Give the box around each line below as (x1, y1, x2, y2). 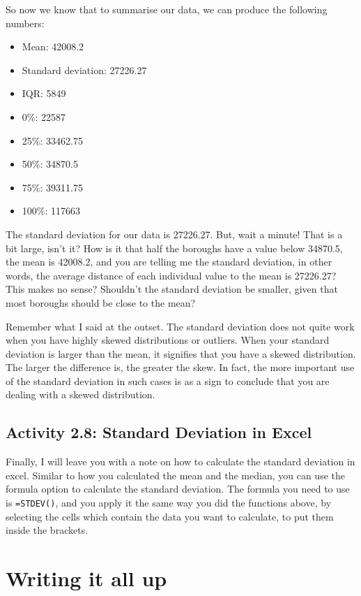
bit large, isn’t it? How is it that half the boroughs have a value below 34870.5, (6, 240, 343, 255)
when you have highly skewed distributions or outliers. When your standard (6, 333, 330, 347)
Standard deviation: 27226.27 (22, 62, 147, 77)
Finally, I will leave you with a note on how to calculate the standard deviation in (6, 454, 355, 469)
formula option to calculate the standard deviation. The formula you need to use (6, 481, 350, 496)
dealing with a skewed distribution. (6, 387, 155, 402)
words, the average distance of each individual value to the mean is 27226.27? (6, 268, 337, 282)
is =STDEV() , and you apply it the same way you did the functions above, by (6, 495, 332, 510)
